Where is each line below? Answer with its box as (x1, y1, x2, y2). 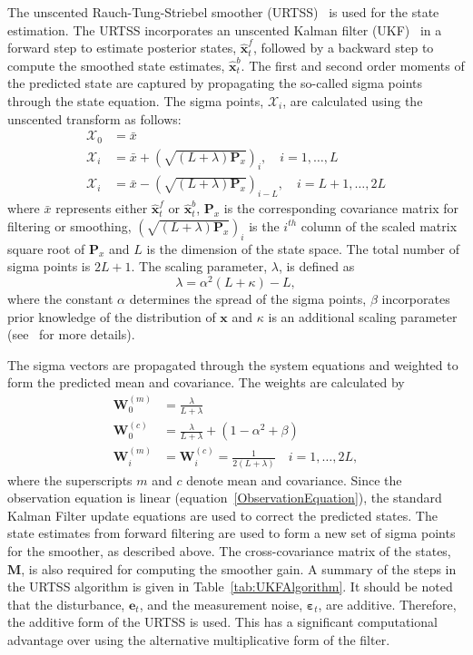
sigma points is (7, 257, 91, 276)
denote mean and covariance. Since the (186, 470, 402, 489)
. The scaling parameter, (131, 257, 268, 276)
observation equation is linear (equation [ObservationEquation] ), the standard (7, 488, 442, 507)
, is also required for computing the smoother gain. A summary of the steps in (21, 559, 457, 578)
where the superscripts (7, 470, 133, 489)
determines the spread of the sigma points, (129, 288, 367, 308)
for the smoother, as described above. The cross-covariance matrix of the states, (7, 541, 451, 560)
